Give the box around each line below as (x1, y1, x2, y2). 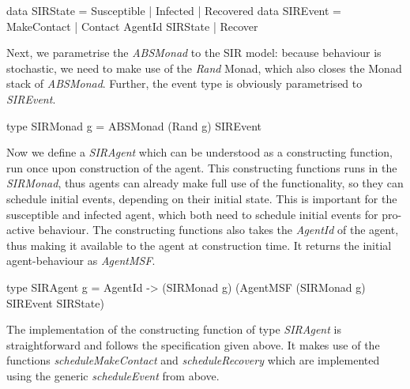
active (6, 221, 35, 238)
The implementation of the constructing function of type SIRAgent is (6, 321, 341, 338)
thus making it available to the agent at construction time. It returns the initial (6, 236, 392, 253)
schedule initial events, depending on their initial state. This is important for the (6, 190, 397, 206)
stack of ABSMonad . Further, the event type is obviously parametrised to (6, 75, 363, 92)
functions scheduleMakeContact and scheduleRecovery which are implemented (6, 352, 380, 368)
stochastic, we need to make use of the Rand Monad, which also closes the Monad (6, 59, 402, 76)
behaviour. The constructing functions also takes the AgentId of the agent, (38, 221, 399, 238)
